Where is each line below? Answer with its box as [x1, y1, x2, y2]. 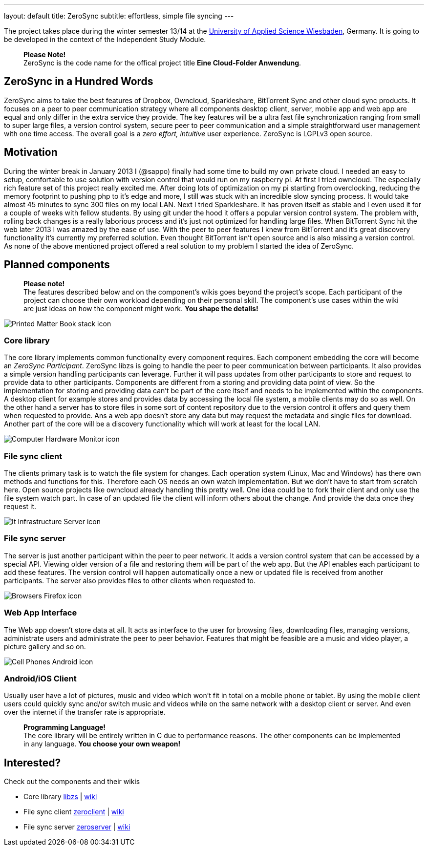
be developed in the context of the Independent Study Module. [4, 35, 206, 43]
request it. [4, 502, 37, 511]
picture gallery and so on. [4, 642, 86, 651]
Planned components [4, 258, 110, 271]
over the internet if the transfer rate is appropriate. [4, 708, 166, 717]
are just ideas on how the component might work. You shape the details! [23, 304, 258, 313]
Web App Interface [4, 608, 77, 618]
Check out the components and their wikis [4, 777, 140, 786]
